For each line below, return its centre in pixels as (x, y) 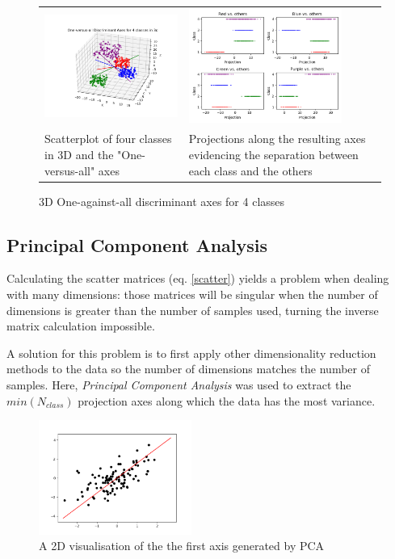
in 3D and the (79, 154)
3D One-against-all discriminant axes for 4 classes (162, 201)
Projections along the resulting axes (277, 139)
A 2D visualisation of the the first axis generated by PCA (182, 546)
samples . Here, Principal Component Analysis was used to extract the (179, 384)
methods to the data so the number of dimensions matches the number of (188, 369)
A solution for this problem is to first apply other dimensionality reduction (191, 353)
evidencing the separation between (273, 154)
